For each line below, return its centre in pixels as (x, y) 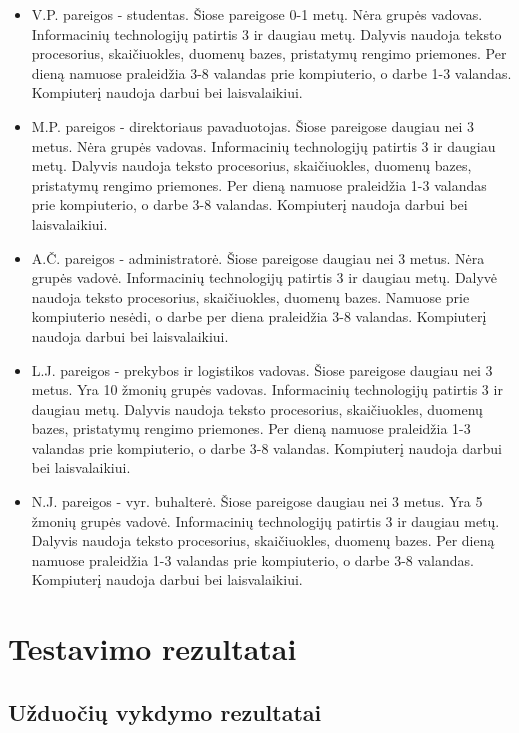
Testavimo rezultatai (152, 648)
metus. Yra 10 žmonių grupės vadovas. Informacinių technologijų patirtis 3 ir (267, 389)
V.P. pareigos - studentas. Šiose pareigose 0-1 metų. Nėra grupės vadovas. (257, 14)
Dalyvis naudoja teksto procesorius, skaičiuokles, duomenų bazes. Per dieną (263, 540)
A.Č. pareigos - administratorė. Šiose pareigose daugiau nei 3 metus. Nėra (258, 257)
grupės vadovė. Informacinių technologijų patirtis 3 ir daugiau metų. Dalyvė (264, 277)
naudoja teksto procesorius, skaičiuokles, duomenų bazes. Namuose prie (250, 296)
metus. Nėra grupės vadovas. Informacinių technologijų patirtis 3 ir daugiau (263, 145)
